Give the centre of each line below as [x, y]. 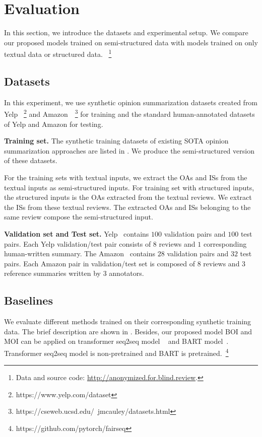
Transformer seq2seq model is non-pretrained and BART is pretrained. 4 [116, 352]
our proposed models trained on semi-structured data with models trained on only [131, 42]
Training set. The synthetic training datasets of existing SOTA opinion [116, 141]
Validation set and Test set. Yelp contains [77, 233]
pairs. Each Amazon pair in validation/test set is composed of [100, 263]
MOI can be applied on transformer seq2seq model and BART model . [116, 341]
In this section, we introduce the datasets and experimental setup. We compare [126, 32]
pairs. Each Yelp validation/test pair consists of [78, 243]
